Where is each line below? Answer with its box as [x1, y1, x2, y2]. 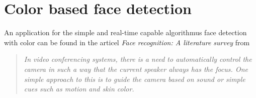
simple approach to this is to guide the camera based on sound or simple [24, 73, 245, 84]
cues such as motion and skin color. [24, 83, 134, 94]
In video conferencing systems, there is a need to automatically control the [24, 54, 252, 64]
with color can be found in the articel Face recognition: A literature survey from [4, 37, 250, 47]
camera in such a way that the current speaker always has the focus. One [24, 63, 248, 74]
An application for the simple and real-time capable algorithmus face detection [4, 27, 247, 38]
